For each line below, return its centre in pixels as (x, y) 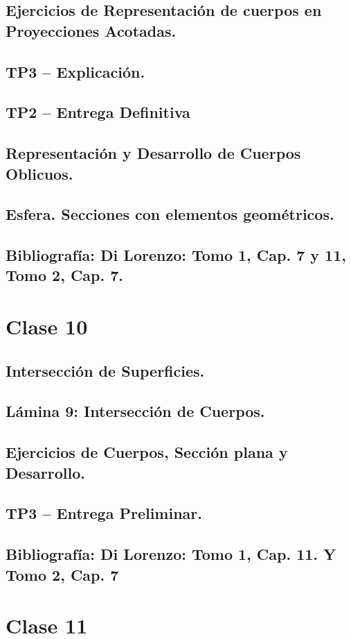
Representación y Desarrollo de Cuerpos (153, 153)
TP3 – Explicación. (75, 71)
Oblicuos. (39, 173)
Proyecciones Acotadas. (91, 30)
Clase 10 (47, 326)
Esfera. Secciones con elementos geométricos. (170, 214)
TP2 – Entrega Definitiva (98, 112)
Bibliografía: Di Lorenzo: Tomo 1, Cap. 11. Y (171, 554)
